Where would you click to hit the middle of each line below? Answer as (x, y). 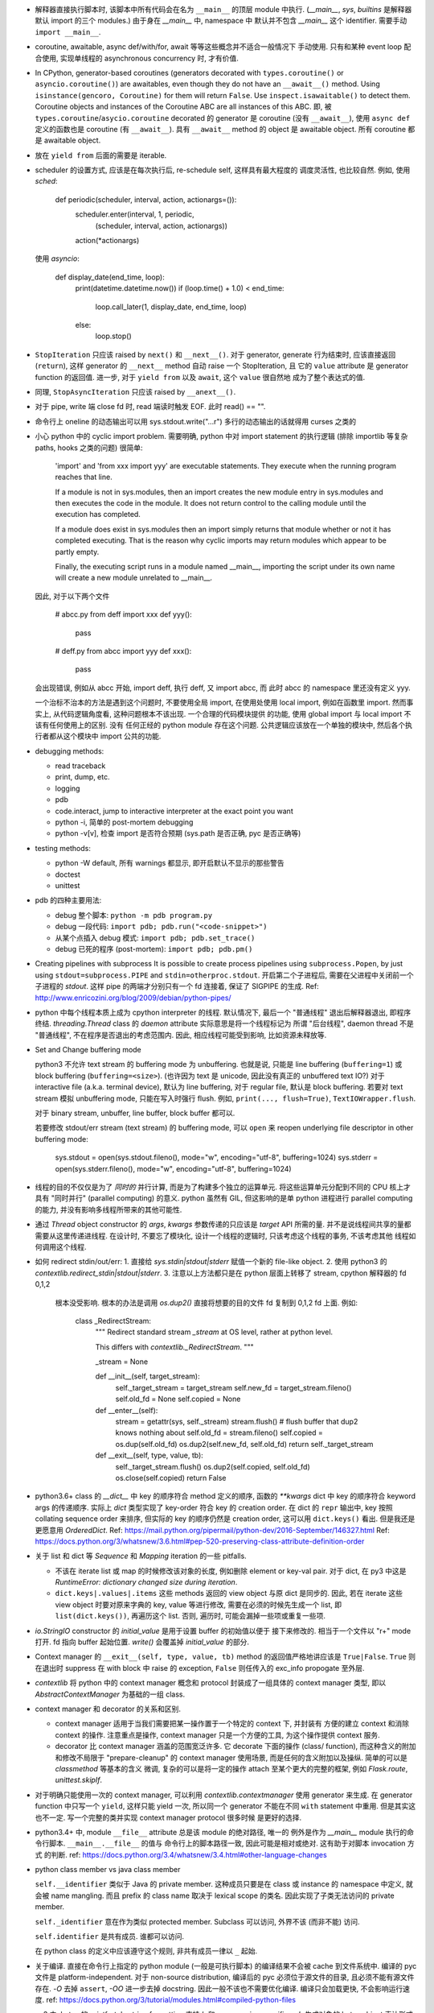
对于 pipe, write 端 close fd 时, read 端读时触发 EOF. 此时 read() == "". (150, 407)
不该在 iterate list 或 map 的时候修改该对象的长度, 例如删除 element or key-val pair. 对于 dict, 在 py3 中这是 (231, 1571)
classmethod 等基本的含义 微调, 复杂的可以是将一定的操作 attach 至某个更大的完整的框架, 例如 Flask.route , (231, 1768)
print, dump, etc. (82, 777)
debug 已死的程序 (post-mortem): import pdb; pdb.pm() (154, 949)
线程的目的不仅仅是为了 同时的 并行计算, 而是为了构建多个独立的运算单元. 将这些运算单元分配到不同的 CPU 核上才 (223, 1187)
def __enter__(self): (127, 1410)
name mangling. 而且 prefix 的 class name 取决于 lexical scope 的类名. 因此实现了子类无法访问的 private (223, 1895)
